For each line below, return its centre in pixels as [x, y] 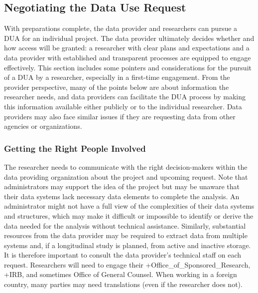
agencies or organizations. [43, 126]
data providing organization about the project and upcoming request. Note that [126, 176]
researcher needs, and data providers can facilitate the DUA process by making [125, 97]
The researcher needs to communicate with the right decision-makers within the [126, 166]
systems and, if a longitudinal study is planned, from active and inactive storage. [128, 245]
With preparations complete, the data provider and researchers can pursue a [121, 28]
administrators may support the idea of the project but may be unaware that [122, 186]
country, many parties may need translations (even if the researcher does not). [123, 284]
